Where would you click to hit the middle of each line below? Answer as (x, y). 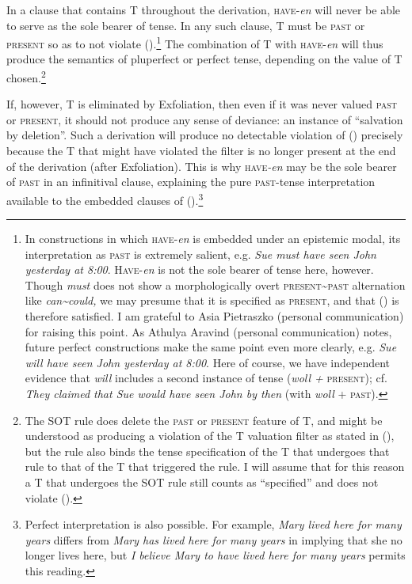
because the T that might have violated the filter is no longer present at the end (201, 151)
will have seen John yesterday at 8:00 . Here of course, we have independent (208, 362)
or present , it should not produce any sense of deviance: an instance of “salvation (205, 119)
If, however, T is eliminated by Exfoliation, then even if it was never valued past (202, 104)
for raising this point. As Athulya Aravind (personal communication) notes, (208, 331)
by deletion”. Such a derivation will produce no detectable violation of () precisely (205, 135)
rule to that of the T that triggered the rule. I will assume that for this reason (215, 466)
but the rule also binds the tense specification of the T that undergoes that (207, 451)
